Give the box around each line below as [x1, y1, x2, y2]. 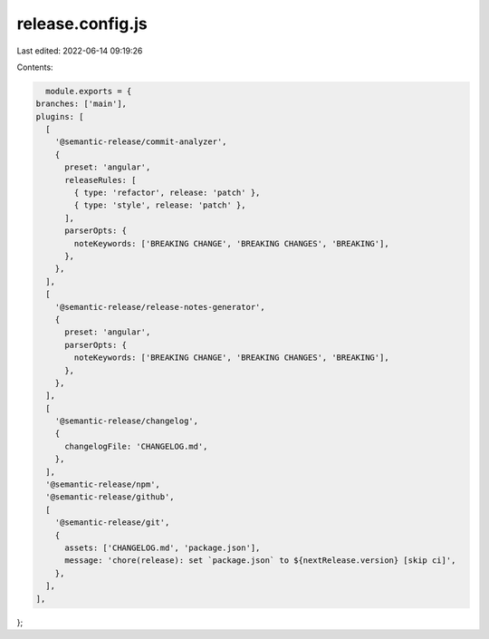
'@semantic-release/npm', [45, 479, 160, 489]
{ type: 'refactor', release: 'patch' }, [73, 188, 261, 198]
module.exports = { [45, 86, 132, 96]
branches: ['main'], [35, 99, 127, 109]
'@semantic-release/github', [45, 492, 176, 502]
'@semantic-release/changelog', [54, 416, 199, 426]
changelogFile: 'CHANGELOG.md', [64, 441, 208, 451]
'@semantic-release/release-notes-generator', [54, 302, 266, 312]
